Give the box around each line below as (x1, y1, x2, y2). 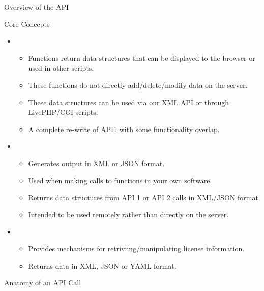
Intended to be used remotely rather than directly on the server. (28, 209, 229, 219)
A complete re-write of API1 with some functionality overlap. (28, 123, 220, 134)
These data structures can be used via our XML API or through (28, 96, 229, 107)
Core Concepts (4, 18, 50, 29)
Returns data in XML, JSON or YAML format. (28, 260, 177, 271)
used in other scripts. (28, 62, 94, 73)
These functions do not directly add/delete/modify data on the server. (28, 79, 248, 90)
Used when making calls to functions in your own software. (28, 175, 212, 185)
